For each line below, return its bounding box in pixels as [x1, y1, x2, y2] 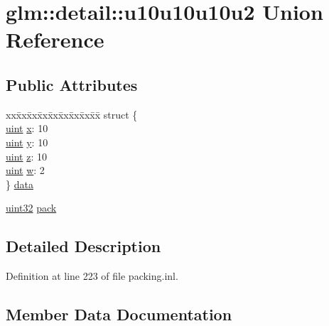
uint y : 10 [6, 134, 48, 149]
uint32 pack [6, 200, 57, 215]
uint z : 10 [6, 148, 47, 163]
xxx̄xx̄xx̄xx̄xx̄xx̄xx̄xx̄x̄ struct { [6, 107, 138, 121]
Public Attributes [6, 73, 138, 95]
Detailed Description [6, 235, 161, 257]
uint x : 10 [6, 121, 48, 136]
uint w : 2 [6, 163, 45, 178]
